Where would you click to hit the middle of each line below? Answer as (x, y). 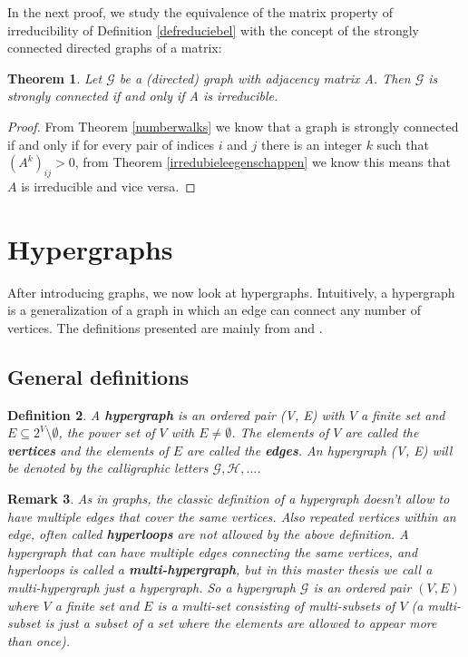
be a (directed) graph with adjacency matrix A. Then (265, 78)
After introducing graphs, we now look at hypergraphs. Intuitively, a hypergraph (231, 292)
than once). (39, 640)
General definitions (98, 376)
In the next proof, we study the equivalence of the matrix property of (200, 12)
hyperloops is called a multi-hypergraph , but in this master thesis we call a (220, 569)
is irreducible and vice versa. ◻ (108, 186)
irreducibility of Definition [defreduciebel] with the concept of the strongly (213, 29)
